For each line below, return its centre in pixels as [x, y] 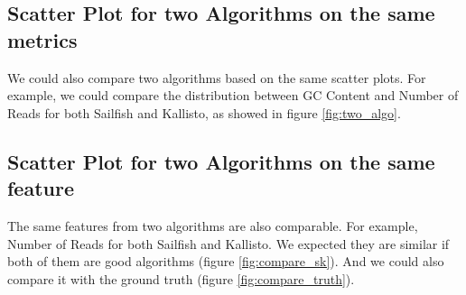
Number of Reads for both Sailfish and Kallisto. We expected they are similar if [228, 243]
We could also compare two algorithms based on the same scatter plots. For [217, 77]
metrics [42, 39]
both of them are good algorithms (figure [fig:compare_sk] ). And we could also [226, 261]
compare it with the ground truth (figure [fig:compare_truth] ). [181, 278]
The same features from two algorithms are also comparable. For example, [213, 225]
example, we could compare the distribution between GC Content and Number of [233, 95]
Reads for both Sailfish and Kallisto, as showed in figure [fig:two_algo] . [204, 112]
